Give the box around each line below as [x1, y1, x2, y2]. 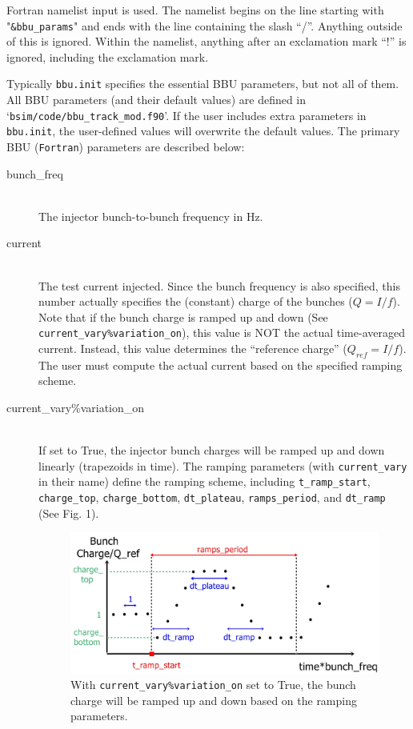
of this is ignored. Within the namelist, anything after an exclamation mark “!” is [6, 33, 407, 50]
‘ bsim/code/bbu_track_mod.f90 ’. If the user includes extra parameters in [6, 106, 367, 123]
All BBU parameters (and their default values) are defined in [6, 91, 307, 108]
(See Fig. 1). [38, 504, 99, 521]
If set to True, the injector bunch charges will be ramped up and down [38, 442, 385, 459]
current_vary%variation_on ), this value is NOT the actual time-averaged [38, 324, 405, 341]
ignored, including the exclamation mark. [6, 48, 209, 65]
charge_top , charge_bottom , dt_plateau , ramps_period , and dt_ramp [38, 489, 386, 506]
